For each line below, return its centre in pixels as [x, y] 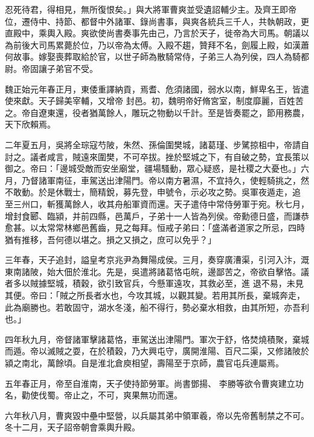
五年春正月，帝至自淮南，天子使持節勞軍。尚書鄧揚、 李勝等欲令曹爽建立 [150, 383]
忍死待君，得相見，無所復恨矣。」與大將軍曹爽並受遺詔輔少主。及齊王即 [146, 9]
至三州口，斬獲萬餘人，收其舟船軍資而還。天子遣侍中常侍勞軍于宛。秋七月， [157, 203]
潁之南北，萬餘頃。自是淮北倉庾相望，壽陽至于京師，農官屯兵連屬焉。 [144, 363]
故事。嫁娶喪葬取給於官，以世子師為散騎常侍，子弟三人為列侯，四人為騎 [157, 57]
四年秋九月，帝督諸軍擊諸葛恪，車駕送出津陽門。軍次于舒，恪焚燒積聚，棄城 [157, 339]
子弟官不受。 [72, 68]
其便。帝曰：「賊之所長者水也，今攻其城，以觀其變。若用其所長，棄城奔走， [155, 295]
